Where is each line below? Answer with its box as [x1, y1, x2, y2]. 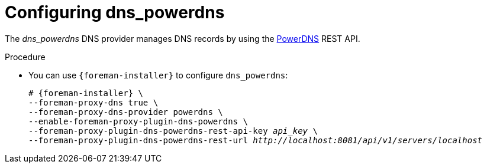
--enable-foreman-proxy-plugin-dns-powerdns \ [28, 116, 248, 126]
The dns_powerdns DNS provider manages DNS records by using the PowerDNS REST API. [5, 33, 360, 44]
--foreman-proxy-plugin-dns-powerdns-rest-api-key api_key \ [28, 126, 318, 136]
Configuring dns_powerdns [5, 2, 225, 22]
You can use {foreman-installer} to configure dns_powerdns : [28, 70, 288, 80]
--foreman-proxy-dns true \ [28, 97, 159, 107]
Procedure [5, 51, 46, 62]
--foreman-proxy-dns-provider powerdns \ [28, 107, 223, 117]
